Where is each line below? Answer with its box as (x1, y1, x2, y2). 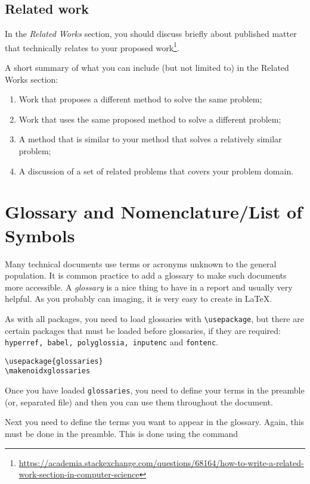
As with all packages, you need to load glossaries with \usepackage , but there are (5, 312, 304, 324)
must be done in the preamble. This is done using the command (5, 427, 238, 439)
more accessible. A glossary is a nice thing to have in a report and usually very (5, 280, 293, 293)
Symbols (5, 223, 75, 247)
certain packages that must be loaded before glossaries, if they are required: (5, 324, 281, 336)
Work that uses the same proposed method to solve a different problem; (18, 113, 281, 125)
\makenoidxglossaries (5, 367, 91, 376)
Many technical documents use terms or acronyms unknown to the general (5, 257, 277, 270)
